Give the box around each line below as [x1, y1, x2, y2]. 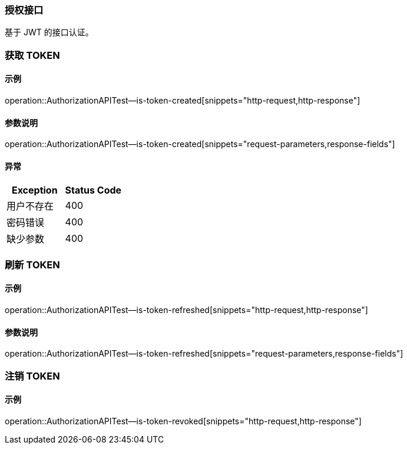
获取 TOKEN [5, 49, 60, 61]
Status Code [65, 184, 122, 197]
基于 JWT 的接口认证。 [5, 27, 94, 38]
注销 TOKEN [5, 370, 60, 382]
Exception [11, 184, 58, 197]
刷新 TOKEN [5, 258, 60, 271]
